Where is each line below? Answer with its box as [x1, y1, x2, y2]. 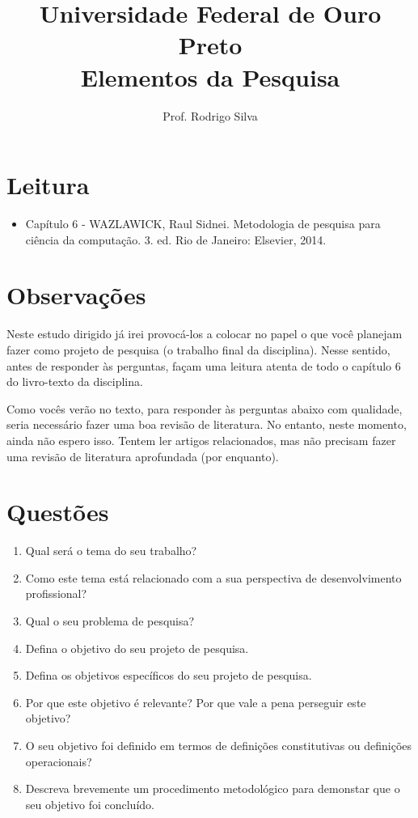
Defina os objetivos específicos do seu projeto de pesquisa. [25, 667, 312, 684]
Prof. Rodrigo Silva [163, 107, 258, 124]
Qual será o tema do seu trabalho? [25, 542, 197, 559]
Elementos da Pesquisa [80, 60, 340, 93]
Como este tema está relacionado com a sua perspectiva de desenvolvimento [25, 569, 402, 586]
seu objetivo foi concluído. [25, 795, 154, 812]
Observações [6, 278, 146, 312]
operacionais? [25, 752, 92, 769]
